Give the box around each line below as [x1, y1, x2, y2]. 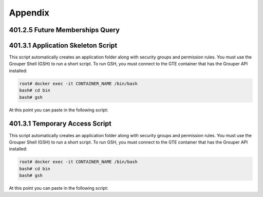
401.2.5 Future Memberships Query [9, 26, 120, 34]
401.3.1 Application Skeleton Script [9, 41, 117, 50]
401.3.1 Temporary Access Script [9, 120, 112, 128]
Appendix [9, 7, 50, 18]
